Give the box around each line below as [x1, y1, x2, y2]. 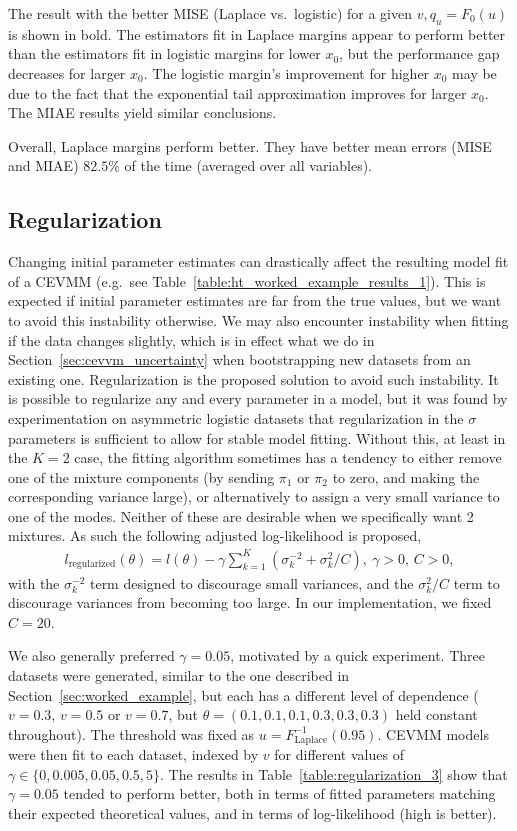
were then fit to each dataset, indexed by [8, 744, 259, 765]
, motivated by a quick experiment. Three [230, 645, 485, 666]
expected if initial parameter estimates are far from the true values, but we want [8, 290, 502, 311]
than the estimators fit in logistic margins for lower [8, 43, 321, 64]
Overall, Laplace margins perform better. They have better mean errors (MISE [8, 135, 492, 156]
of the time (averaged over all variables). [124, 155, 373, 176]
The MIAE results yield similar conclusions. [8, 102, 277, 123]
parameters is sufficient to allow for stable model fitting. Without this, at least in [8, 427, 506, 448]
